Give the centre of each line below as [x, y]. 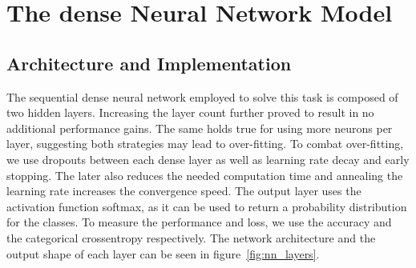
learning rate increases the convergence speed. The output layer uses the [184, 191]
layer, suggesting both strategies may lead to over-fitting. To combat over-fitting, [205, 144]
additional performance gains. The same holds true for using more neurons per [200, 128]
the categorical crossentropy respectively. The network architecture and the [191, 237]
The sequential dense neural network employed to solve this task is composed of [202, 96]
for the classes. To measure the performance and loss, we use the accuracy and [199, 222]
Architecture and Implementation [149, 63]
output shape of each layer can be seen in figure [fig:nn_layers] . [163, 253]
